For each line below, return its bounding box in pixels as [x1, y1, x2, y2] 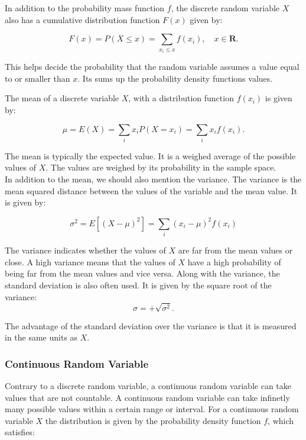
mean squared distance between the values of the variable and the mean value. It [5, 184, 298, 197]
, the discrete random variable [171, 2, 280, 14]
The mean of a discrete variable [5, 92, 119, 104]
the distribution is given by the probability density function [45, 414, 261, 426]
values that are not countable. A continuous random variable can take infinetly [5, 391, 290, 403]
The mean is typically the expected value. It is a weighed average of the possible [5, 149, 296, 162]
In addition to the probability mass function [5, 2, 165, 14]
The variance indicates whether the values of [5, 244, 166, 256]
